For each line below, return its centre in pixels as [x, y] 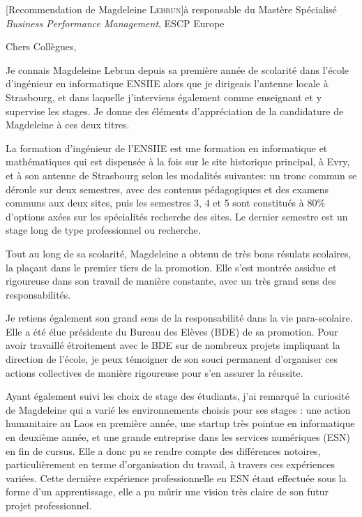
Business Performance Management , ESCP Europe [115, 23]
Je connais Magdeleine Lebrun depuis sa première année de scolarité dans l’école [178, 69]
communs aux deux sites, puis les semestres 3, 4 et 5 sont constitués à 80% [166, 203]
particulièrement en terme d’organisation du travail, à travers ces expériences [170, 464]
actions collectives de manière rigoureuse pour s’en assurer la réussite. [154, 372]
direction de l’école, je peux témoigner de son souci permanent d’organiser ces [172, 359]
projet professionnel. [49, 505]
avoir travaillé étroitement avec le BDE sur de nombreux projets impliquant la [173, 345]
